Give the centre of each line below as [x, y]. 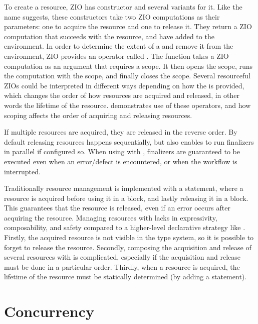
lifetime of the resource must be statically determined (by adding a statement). [125, 277]
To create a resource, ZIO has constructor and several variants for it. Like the [123, 7]
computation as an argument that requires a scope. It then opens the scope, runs [128, 66]
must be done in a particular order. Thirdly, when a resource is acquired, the [122, 266]
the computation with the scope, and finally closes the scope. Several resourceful [127, 76]
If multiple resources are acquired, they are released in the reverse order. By [121, 132]
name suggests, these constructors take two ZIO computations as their [112, 16]
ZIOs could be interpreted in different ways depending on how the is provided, [124, 85]
